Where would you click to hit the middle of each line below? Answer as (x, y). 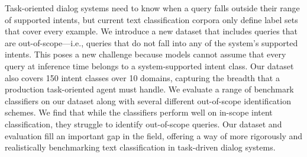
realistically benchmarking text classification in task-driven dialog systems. (140, 147)
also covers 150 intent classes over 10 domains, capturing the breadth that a (142, 77)
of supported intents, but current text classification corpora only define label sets (151, 19)
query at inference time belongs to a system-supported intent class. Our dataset (149, 65)
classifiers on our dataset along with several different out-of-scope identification (148, 100)
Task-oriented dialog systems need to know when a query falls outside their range (152, 8)
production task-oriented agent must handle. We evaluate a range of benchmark (149, 89)
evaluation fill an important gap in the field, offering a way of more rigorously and (154, 135)
